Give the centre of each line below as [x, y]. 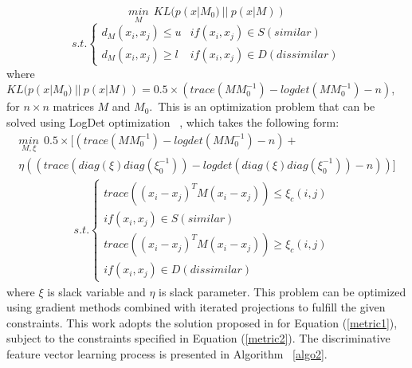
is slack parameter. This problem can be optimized [283, 291]
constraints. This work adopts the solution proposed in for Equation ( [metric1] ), [202, 322]
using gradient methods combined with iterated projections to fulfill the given [196, 307]
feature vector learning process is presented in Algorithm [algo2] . [167, 353]
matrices [73, 106]
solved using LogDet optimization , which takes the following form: [173, 121]
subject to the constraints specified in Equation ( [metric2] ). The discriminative [198, 338]
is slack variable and [96, 291]
